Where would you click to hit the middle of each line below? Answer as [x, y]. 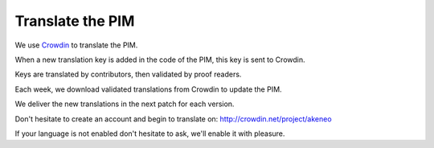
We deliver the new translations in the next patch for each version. [125, 104]
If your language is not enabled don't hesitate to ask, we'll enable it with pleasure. [150, 134]
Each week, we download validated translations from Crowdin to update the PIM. [148, 89]
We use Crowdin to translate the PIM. [76, 45]
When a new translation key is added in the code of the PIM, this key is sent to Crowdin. [160, 60]
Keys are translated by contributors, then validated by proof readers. [128, 74]
